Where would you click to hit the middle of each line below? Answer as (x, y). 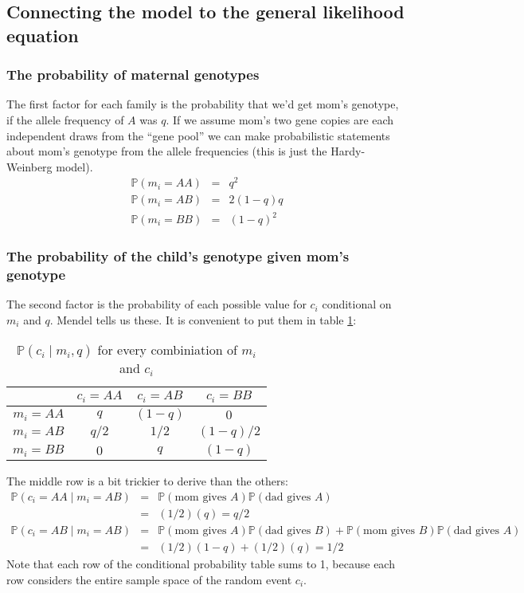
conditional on (357, 304)
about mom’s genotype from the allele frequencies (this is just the (167, 151)
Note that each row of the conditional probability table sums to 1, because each (201, 564)
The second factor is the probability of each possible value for (156, 304)
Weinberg (29, 166)
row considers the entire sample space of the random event (149, 579)
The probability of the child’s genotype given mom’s (178, 255)
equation (43, 35)
